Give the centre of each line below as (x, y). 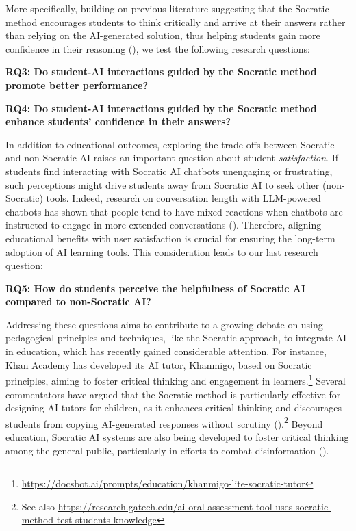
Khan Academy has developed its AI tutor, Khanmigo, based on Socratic (159, 364)
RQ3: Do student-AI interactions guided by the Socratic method (161, 72)
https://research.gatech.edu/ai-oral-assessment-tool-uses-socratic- (194, 506)
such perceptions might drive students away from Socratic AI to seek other (163, 184)
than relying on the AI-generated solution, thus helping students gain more (163, 35)
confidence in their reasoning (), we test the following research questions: (158, 48)
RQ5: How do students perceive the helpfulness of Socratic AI (156, 288)
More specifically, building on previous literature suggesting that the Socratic (167, 8)
